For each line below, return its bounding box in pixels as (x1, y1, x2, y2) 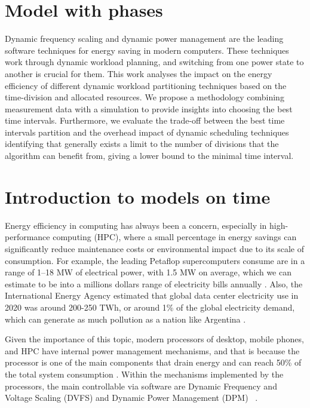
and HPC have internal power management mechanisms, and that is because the (5, 344, 300, 357)
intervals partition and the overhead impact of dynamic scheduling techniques (5, 125, 289, 138)
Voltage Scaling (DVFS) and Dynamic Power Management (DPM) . (5, 391, 258, 404)
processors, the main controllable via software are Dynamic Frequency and (5, 379, 277, 392)
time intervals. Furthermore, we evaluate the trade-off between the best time (5, 114, 285, 127)
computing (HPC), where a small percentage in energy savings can (53, 231, 297, 243)
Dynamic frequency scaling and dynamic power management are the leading (5, 32, 284, 45)
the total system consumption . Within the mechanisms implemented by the (5, 367, 284, 380)
